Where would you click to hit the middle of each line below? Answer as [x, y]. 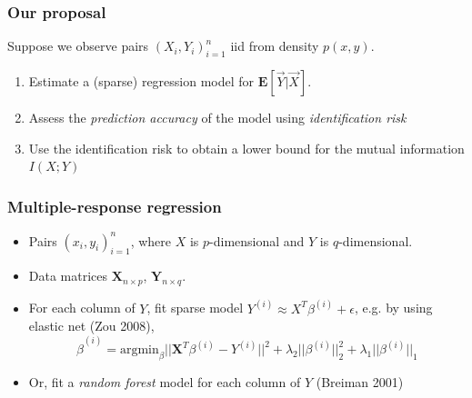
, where [151, 240]
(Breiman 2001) [360, 382]
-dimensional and [257, 240]
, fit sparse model [195, 308]
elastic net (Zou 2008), [91, 326]
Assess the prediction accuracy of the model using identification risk [217, 118]
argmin [139, 350]
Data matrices [68, 276]
